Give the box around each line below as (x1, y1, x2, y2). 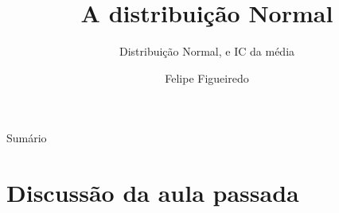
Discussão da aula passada (6, 176, 299, 209)
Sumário (6, 130, 47, 146)
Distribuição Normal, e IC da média (119, 43, 295, 60)
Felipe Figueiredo (165, 69, 249, 86)
